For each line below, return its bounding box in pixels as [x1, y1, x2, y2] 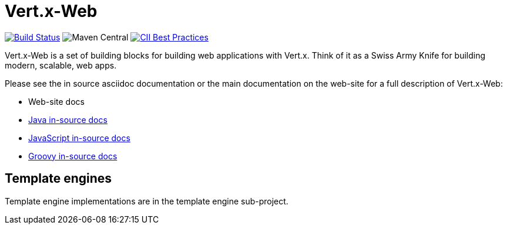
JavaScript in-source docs [28, 132, 130, 143]
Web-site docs [28, 96, 85, 107]
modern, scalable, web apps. [5, 60, 117, 70]
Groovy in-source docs [28, 151, 117, 161]
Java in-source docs [28, 114, 108, 125]
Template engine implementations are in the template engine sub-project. [5, 196, 288, 206]
